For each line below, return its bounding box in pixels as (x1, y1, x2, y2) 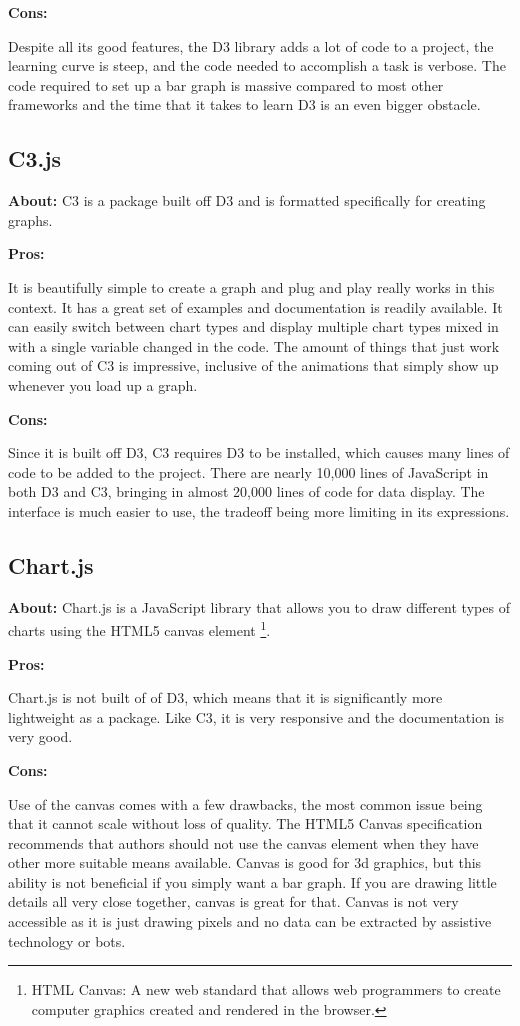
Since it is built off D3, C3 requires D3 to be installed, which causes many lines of (8, 442, 510, 463)
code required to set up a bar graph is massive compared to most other (8, 74, 444, 95)
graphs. (8, 209, 53, 230)
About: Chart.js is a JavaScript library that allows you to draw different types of (8, 596, 510, 617)
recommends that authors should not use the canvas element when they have (8, 832, 479, 853)
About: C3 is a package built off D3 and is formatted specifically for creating (8, 190, 486, 211)
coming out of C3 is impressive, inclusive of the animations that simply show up (8, 355, 499, 376)
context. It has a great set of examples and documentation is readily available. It (8, 296, 503, 317)
